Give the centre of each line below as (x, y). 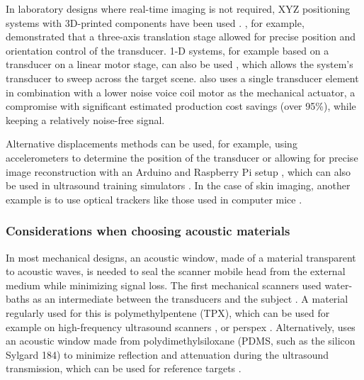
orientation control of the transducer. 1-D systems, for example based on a (167, 50)
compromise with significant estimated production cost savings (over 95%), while (181, 106)
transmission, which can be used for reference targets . (124, 368)
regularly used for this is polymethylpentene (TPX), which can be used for (168, 312)
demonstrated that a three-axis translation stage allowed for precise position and (181, 37)
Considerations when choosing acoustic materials (148, 231)
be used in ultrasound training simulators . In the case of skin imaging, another (178, 185)
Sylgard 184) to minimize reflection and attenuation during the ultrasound (167, 354)
